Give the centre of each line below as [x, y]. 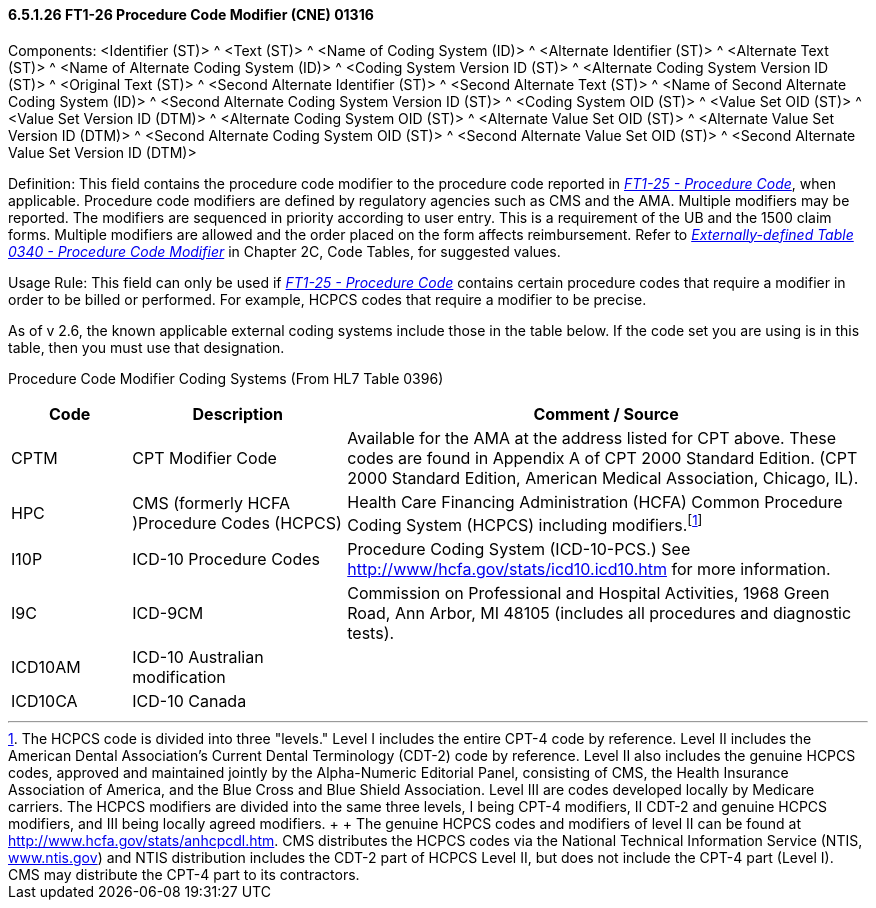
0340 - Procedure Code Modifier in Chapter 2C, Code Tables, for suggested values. [284, 251]
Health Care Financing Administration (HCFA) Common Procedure [595, 501]
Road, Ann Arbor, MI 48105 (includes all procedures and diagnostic [599, 612]
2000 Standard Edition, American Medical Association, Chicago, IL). [603, 477]
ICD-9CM [168, 612]
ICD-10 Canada [189, 700]
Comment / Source [606, 413]
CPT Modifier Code [204, 457]
